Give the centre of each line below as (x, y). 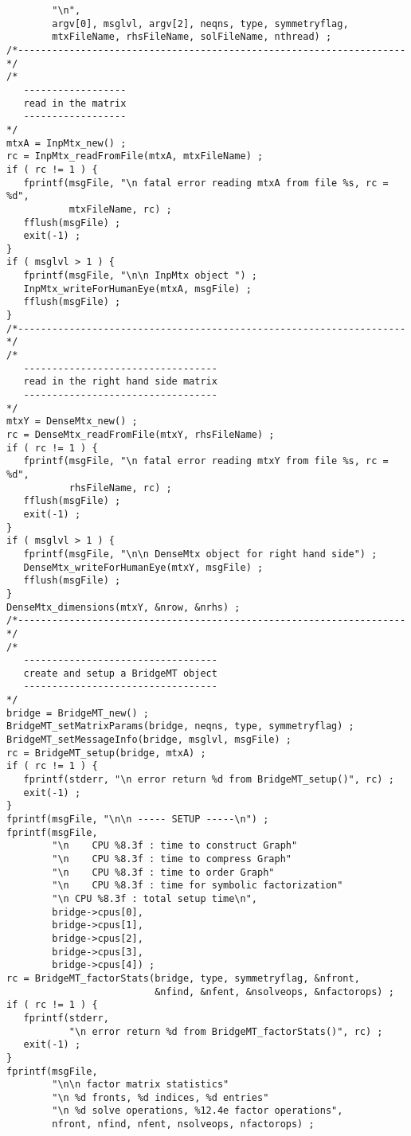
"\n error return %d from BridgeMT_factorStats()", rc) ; (226, 1031)
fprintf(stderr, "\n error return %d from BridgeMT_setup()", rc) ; (209, 780)
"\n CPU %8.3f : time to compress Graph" (172, 859)
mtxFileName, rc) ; (120, 209)
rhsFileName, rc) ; (120, 488)
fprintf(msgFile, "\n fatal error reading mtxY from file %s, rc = (206, 461)
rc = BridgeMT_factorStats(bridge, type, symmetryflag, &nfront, (183, 978)
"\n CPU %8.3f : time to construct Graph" (175, 846)
